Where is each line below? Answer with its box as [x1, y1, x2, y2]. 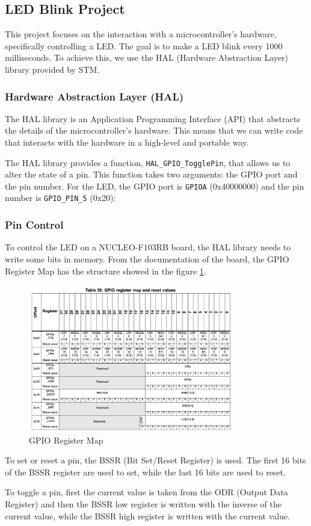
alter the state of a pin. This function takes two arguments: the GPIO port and [5, 168, 298, 181]
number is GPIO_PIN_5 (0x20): [5, 191, 116, 204]
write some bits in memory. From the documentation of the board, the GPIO [5, 252, 289, 265]
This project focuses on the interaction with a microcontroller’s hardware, [5, 28, 277, 40]
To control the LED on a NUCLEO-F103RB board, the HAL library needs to [5, 241, 291, 253]
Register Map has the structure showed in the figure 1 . [5, 264, 206, 277]
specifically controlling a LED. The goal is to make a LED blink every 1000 [5, 39, 283, 52]
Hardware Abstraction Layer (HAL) [5, 88, 184, 104]
